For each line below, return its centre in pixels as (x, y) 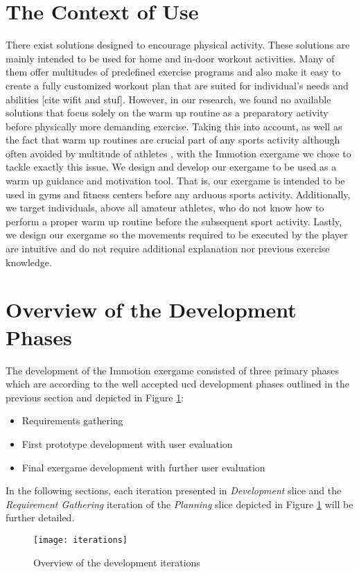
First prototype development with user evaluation (127, 443)
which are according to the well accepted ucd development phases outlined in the (178, 384)
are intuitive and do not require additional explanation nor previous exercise (168, 249)
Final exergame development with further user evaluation (143, 467)
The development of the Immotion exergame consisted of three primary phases (173, 370)
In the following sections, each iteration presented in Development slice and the (174, 490)
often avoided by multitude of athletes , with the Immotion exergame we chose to (178, 153)
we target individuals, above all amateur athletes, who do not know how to (165, 208)
